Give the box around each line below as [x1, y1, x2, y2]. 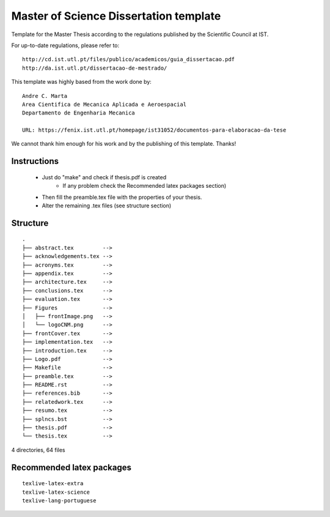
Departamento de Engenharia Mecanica [22, 110, 136, 116]
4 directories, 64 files [11, 446, 65, 453]
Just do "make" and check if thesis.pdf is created [42, 173, 167, 180]
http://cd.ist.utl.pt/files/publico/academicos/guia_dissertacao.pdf [22, 56, 235, 63]
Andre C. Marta [22, 92, 68, 99]
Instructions [11, 156, 59, 166]
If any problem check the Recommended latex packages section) [62, 182, 227, 190]
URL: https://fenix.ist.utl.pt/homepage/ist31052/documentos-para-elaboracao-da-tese [22, 127, 287, 134]
